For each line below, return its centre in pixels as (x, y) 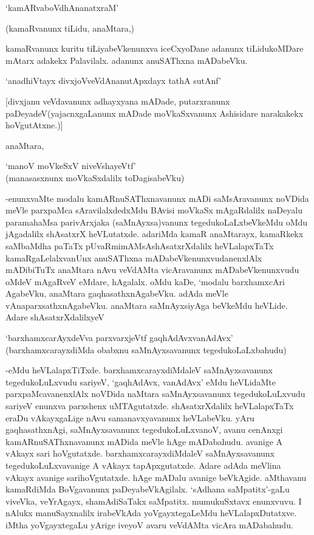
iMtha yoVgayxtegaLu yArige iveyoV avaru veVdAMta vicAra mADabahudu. (149, 524)
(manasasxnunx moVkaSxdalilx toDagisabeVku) (95, 177)
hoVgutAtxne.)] (34, 125)
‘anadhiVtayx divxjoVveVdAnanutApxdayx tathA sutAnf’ (113, 81)
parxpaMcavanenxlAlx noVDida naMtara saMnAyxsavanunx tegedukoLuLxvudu (155, 394)
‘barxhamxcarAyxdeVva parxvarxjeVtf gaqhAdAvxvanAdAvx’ (119, 338)
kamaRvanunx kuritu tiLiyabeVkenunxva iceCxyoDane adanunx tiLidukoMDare (155, 48)
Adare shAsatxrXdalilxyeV (55, 317)
